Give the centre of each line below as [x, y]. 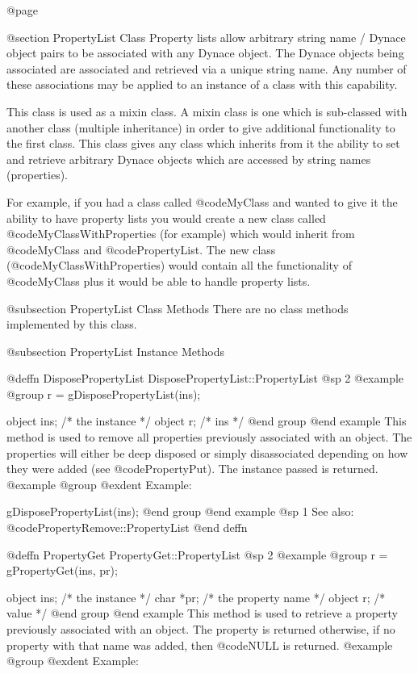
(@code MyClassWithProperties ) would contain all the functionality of [179, 265]
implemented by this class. [72, 324]
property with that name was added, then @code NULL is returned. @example [200, 645]
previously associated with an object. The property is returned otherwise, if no [201, 629]
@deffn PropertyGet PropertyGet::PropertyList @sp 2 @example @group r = [197, 554]
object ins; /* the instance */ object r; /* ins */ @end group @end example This [207, 421]
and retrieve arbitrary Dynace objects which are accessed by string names [189, 159]
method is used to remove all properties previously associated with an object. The [209, 437]
